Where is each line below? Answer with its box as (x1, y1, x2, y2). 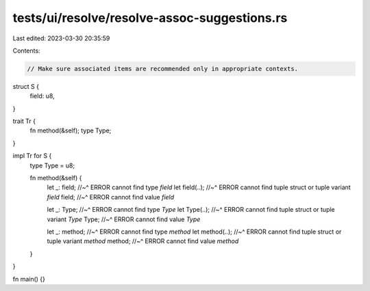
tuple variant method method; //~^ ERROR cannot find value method (47, 237, 239, 245)
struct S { (12, 82, 39, 90)
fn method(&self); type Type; (29, 126, 112, 135)
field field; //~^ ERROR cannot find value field (47, 193, 175, 201)
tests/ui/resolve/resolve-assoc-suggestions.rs (12, 10, 288, 25)
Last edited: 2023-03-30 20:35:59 (12, 34, 110, 42)
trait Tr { (12, 117, 36, 126)
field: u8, (29, 92, 55, 100)
